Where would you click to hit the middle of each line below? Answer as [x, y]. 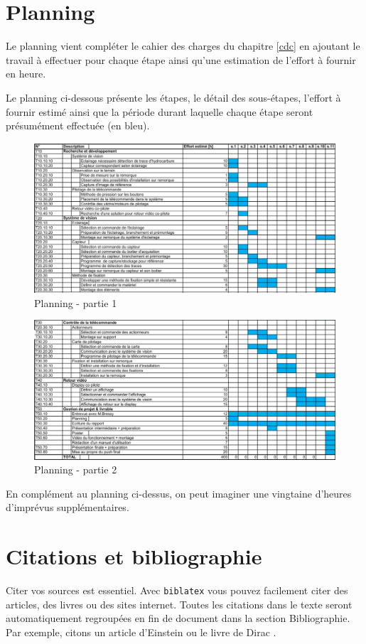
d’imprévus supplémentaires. [68, 507]
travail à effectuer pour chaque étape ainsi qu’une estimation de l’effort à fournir [181, 59]
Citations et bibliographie [134, 556]
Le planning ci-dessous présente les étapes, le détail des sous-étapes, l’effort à [173, 97]
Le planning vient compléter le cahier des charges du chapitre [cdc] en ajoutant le [183, 46]
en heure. [26, 74]
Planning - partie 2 [76, 469]
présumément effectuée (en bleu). [78, 125]
